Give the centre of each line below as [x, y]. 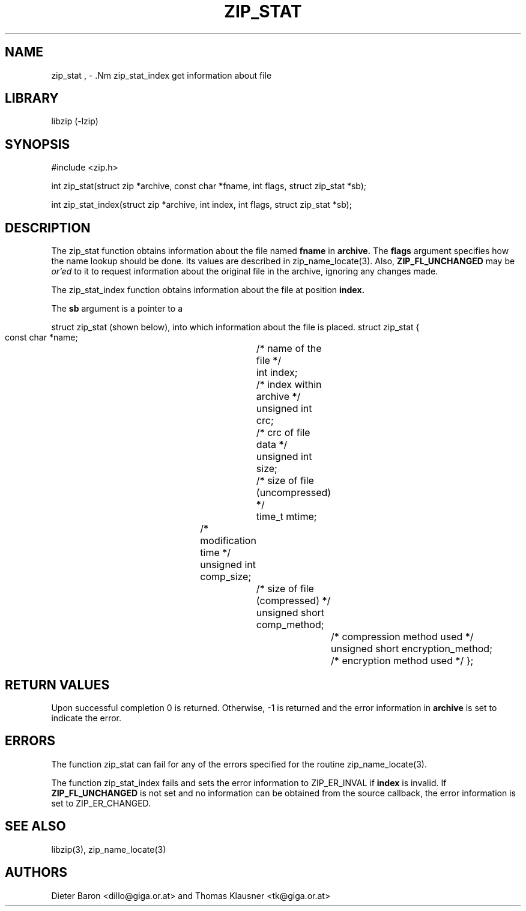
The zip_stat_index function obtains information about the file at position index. [208, 290]
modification [228, 541]
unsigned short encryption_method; [412, 649]
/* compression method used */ [402, 637]
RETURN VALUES [57, 685]
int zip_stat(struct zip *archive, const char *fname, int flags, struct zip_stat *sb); [209, 186]
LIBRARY [32, 98]
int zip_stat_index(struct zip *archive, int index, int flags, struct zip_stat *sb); [201, 205]
